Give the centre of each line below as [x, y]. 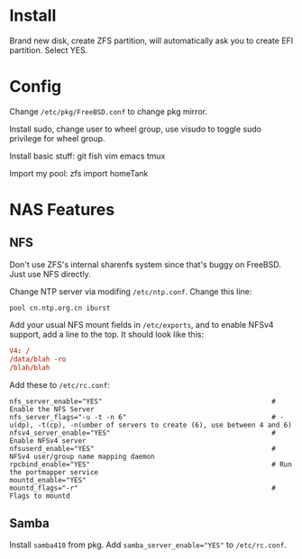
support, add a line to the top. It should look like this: [107, 334]
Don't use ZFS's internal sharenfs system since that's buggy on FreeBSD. [145, 264]
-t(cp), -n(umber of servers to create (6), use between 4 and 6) [165, 425]
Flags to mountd [40, 496]
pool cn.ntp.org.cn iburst [60, 308]
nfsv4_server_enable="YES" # [143, 433]
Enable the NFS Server [52, 409]
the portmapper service [54, 472]
